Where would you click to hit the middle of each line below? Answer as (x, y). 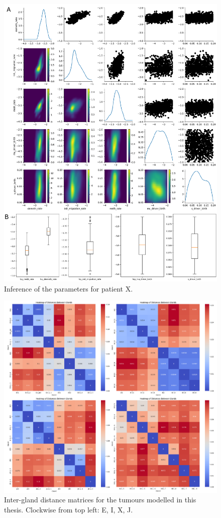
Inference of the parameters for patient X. (69, 288)
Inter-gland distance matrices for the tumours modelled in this (100, 500)
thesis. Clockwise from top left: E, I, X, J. (69, 509)
